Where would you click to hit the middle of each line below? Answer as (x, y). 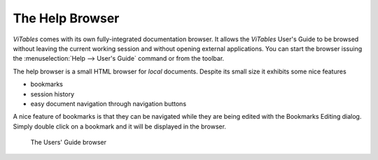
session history (52, 94)
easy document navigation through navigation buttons (108, 103)
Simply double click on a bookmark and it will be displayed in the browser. (120, 126)
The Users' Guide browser (68, 143)
